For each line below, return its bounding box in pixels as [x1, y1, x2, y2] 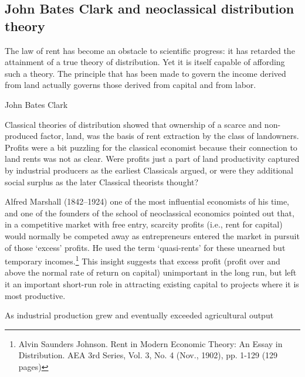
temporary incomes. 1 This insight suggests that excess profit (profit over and [5, 253, 280, 267]
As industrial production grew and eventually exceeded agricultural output [5, 309, 274, 321]
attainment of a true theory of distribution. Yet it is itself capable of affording [5, 56, 285, 68]
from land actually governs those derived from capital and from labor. [5, 79, 256, 91]
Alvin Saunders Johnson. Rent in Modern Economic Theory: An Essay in [18, 337, 283, 349]
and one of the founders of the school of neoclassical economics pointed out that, [5, 206, 294, 219]
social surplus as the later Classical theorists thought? [5, 175, 199, 188]
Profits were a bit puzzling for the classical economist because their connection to [5, 141, 297, 153]
